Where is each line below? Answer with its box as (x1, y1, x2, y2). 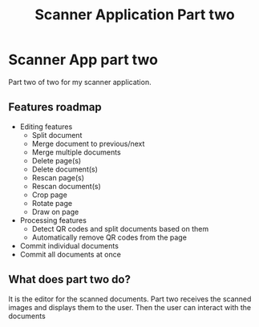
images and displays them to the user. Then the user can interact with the (8, 302, 252, 312)
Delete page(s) (31, 155, 82, 165)
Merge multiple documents (31, 147, 122, 157)
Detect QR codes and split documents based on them (31, 224, 209, 233)
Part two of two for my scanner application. (8, 77, 152, 87)
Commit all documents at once (19, 249, 122, 259)
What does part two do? (8, 272, 131, 286)
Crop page (31, 190, 68, 200)
